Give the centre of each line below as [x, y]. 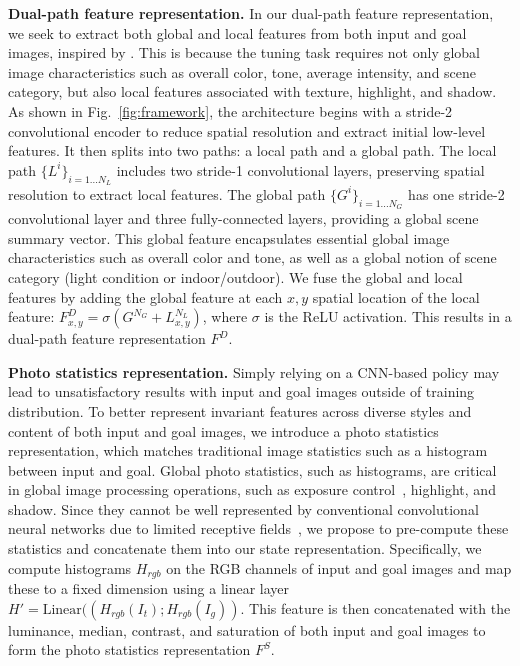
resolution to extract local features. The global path [167, 193]
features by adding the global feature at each [145, 296]
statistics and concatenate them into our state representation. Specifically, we [245, 548]
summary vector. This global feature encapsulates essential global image [229, 237]
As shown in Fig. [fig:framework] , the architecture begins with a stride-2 [230, 110]
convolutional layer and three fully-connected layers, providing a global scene [243, 218]
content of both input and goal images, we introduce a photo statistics [223, 430]
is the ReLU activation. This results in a [388, 316]
